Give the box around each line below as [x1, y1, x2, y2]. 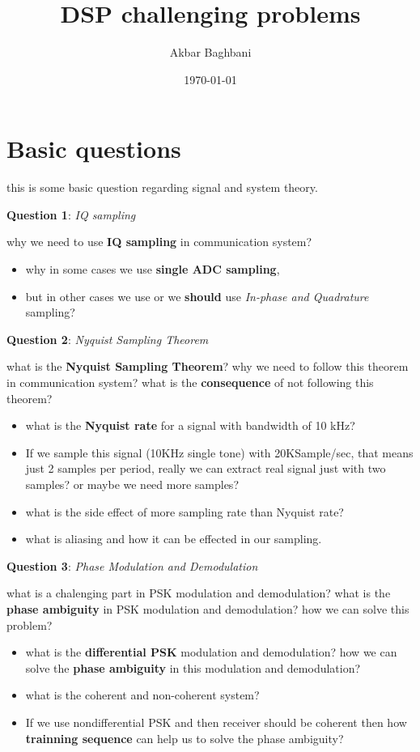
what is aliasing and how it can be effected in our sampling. [25, 530, 322, 547]
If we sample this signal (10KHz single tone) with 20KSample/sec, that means [25, 444, 414, 461]
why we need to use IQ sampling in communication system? [6, 233, 312, 250]
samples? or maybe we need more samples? [25, 475, 239, 492]
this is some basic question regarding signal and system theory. [6, 179, 318, 196]
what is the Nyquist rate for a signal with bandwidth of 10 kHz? [25, 417, 355, 434]
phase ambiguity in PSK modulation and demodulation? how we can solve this [6, 600, 409, 617]
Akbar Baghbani [169, 44, 252, 61]
